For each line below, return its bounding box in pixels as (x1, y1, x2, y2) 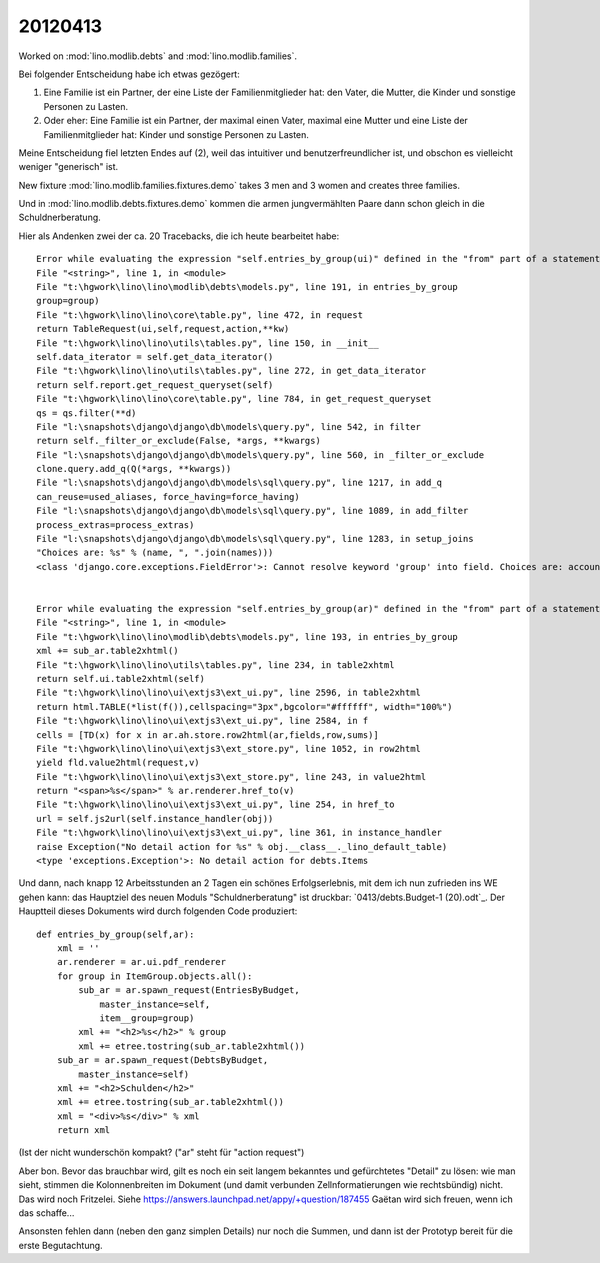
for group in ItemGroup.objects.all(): (56, 970, 253, 982)
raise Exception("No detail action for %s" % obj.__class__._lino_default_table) (36, 841, 448, 852)
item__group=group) (99, 1012, 195, 1024)
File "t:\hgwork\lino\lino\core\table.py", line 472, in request (36, 309, 364, 320)
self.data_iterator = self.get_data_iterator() (36, 351, 274, 362)
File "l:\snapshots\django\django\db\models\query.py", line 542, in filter (36, 421, 422, 432)
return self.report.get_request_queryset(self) (36, 379, 274, 390)
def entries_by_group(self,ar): (36, 928, 195, 940)
